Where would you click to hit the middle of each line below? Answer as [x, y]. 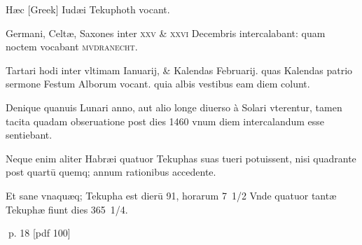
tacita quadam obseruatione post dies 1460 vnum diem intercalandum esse [165, 121]
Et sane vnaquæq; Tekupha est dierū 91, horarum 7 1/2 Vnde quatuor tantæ [171, 195]
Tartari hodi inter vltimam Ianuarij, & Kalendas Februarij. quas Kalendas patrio [179, 70]
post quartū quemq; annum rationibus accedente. [111, 172]
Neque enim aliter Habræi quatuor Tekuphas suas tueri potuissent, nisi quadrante [181, 158]
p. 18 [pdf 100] [39, 233]
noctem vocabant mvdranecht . [72, 47]
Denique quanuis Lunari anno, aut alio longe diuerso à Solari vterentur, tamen [174, 107]
